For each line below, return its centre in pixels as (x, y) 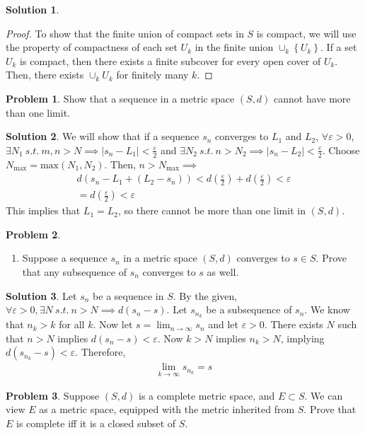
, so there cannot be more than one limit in (212, 210)
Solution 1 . (33, 9)
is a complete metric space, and (207, 395)
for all (72, 324)
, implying (302, 338)
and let (224, 324)
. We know (327, 309)
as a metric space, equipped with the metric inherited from (167, 409)
